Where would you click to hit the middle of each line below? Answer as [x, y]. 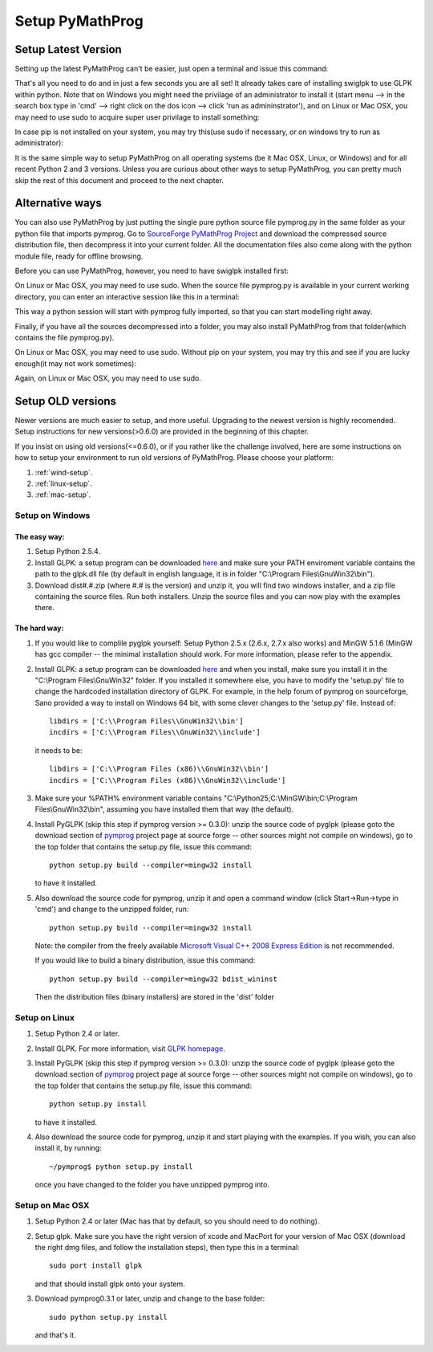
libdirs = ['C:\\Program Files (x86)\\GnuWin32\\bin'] [159, 769]
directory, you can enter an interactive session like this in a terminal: [127, 296]
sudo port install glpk [96, 1266]
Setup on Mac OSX [52, 1205]
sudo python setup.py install [109, 1317]
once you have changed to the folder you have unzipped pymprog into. [152, 1185]
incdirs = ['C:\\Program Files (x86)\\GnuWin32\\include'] [168, 780]
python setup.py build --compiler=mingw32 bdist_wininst [164, 979]
